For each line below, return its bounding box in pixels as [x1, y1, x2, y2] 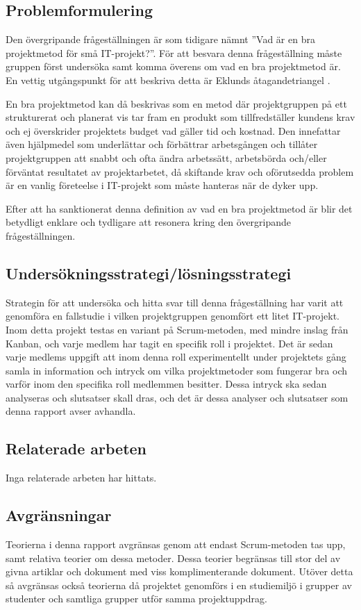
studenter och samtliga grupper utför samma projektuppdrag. [6, 591, 267, 606]
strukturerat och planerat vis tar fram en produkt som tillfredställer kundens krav [6, 110, 355, 124]
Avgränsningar [6, 504, 112, 526]
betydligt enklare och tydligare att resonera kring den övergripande [6, 215, 292, 229]
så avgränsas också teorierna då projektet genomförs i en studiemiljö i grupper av [6, 577, 352, 592]
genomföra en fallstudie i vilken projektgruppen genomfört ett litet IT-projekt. [6, 308, 339, 323]
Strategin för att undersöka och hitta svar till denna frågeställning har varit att [6, 295, 344, 309]
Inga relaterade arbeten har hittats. [6, 470, 157, 485]
